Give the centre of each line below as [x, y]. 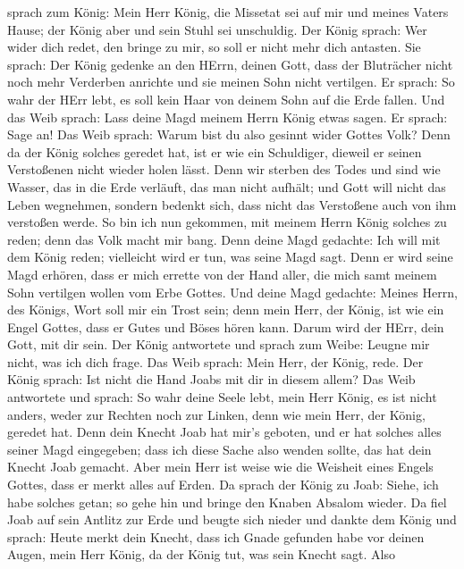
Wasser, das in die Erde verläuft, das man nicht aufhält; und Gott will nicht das [227, 186]
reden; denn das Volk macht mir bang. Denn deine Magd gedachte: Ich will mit [224, 239]
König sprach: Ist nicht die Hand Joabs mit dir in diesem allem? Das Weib [211, 379]
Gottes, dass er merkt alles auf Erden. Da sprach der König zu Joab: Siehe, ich [223, 485]
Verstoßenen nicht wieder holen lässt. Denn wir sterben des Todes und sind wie [224, 169]
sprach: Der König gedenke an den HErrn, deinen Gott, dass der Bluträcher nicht [230, 64]
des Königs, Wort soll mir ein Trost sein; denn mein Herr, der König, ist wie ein [226, 310]
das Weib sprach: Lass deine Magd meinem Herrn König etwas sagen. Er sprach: [228, 117]
